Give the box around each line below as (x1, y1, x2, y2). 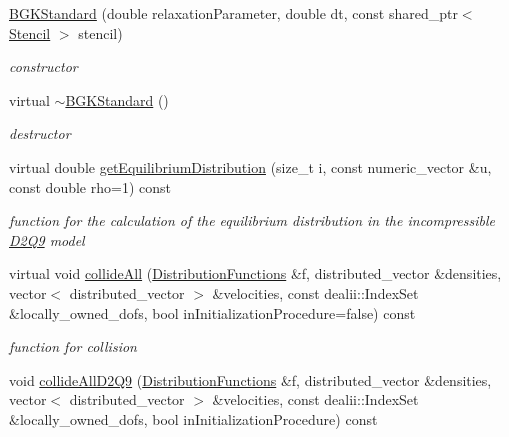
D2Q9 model (9, 229, 85, 250)
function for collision (9, 336, 137, 357)
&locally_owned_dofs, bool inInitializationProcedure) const (9, 408, 378, 429)
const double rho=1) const (9, 176, 171, 197)
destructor (9, 123, 71, 144)
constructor (9, 56, 78, 77)
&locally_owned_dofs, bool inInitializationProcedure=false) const (9, 302, 416, 323)
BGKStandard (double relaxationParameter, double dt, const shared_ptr (9, 3, 458, 23)
